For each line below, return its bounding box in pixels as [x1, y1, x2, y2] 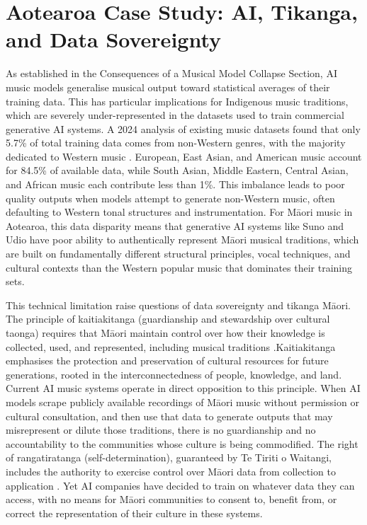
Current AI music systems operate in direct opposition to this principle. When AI [6, 381, 361, 396]
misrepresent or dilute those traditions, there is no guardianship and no [6, 422, 316, 437]
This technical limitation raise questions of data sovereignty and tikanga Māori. [6, 297, 351, 312]
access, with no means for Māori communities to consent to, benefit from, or [6, 492, 337, 507]
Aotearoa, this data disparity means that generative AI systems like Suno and [6, 218, 344, 233]
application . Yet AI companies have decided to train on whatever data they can [6, 478, 355, 492]
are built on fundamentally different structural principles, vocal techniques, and [6, 246, 351, 261]
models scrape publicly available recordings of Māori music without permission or [6, 394, 359, 409]
